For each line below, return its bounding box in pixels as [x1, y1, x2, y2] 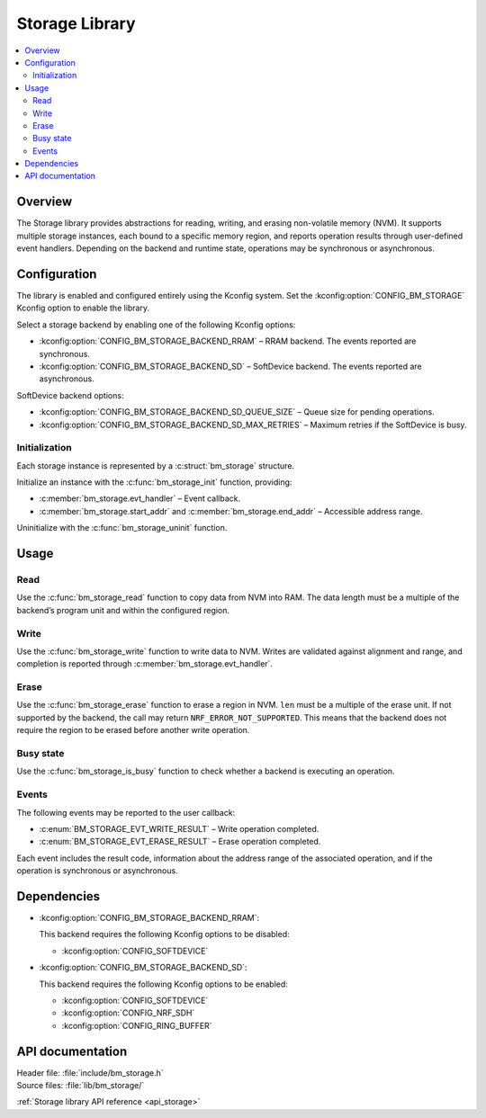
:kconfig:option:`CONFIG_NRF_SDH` [61, 1007, 195, 1018]
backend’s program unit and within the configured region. [16, 604, 229, 615]
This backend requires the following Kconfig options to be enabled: [39, 979, 288, 989]
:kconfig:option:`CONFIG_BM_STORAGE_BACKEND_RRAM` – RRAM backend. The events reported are [39, 335, 417, 346]
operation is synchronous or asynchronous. [16, 865, 179, 876]
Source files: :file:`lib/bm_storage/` [16, 1080, 145, 1091]
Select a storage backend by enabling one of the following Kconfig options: [16, 319, 296, 330]
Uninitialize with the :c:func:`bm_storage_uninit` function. [16, 523, 228, 533]
